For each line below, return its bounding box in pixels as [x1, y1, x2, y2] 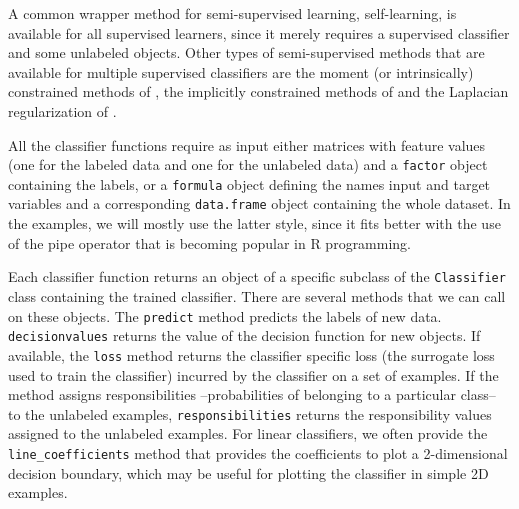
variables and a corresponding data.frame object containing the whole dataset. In [8, 193, 511, 214]
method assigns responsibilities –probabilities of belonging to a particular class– [8, 384, 496, 405]
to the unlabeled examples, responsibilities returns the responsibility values [8, 403, 492, 424]
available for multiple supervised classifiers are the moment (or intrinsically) [8, 61, 474, 82]
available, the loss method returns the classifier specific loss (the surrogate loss [8, 344, 495, 365]
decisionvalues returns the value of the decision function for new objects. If [8, 325, 481, 346]
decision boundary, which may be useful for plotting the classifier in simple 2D [8, 462, 489, 483]
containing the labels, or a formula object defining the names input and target [8, 173, 491, 194]
